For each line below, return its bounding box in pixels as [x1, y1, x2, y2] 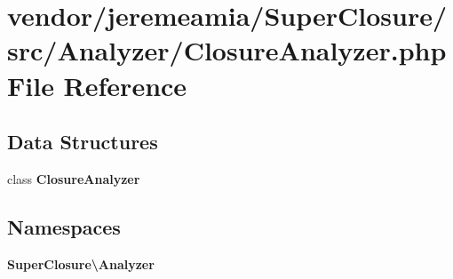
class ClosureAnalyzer [7, 169, 140, 187]
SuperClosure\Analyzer [7, 254, 155, 273]
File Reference [7, 67, 187, 103]
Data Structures [7, 128, 158, 155]
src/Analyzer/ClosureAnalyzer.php [7, 32, 447, 68]
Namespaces [7, 212, 121, 240]
